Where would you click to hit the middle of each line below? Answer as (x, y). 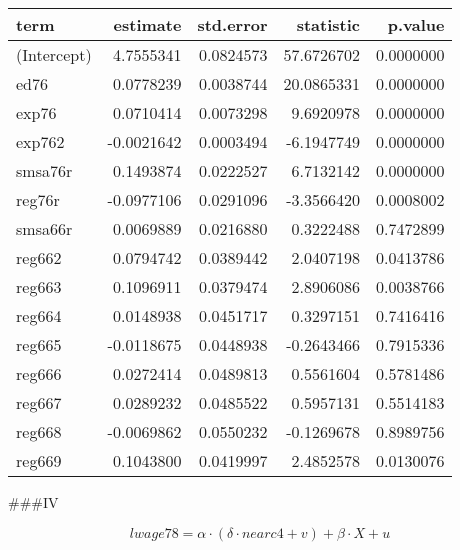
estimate (147, 24)
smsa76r (44, 170)
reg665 (39, 344)
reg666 (39, 373)
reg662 (39, 257)
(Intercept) (54, 54)
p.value (416, 24)
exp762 (40, 141)
